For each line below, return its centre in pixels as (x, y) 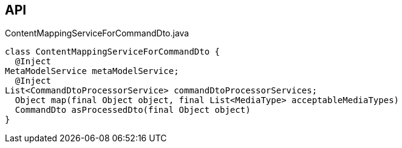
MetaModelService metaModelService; (92, 71)
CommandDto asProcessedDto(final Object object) (133, 110)
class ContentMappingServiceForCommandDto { (113, 52)
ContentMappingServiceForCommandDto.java (97, 33)
